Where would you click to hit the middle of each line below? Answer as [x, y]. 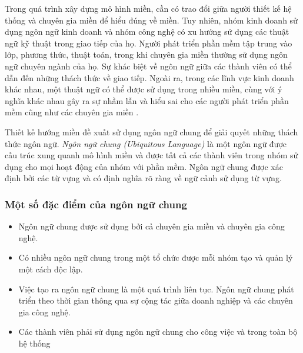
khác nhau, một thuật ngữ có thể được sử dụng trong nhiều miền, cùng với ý [144, 89]
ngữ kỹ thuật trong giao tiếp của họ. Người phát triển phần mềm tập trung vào [149, 43]
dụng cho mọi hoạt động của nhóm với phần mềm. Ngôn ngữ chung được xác [144, 166]
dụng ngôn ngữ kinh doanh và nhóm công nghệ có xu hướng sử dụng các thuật [147, 31]
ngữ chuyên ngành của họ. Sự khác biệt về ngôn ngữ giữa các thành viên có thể [148, 66]
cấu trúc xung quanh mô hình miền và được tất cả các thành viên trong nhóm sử [151, 155]
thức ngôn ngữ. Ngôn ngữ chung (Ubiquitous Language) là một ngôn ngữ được [146, 143]
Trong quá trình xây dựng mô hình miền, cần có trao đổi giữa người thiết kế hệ [148, 8]
